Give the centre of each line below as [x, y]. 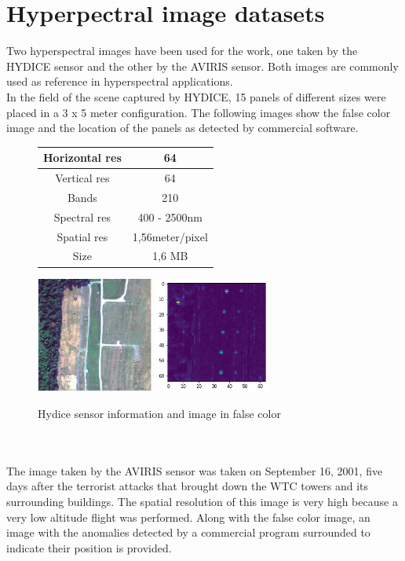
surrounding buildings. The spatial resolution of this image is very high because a [202, 502]
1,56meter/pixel [170, 236]
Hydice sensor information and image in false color [159, 414]
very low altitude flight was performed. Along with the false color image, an [188, 517]
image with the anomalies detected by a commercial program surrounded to [188, 532]
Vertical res [82, 178]
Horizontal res [82, 158]
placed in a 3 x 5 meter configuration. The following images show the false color [199, 112]
